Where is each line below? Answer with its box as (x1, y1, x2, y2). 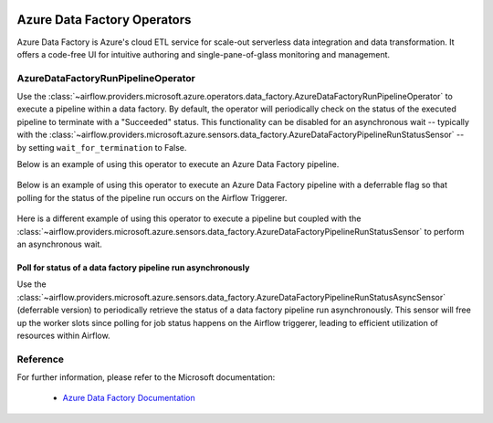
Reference (16, 353, 64, 365)
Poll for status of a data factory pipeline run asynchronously (16, 261, 250, 273)
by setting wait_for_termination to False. (16, 142, 187, 153)
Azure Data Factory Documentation (62, 393, 195, 404)
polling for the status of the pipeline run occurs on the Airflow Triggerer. (16, 192, 288, 203)
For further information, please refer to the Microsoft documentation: (16, 372, 276, 383)
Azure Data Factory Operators (16, 12, 192, 27)
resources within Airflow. (16, 330, 110, 341)
